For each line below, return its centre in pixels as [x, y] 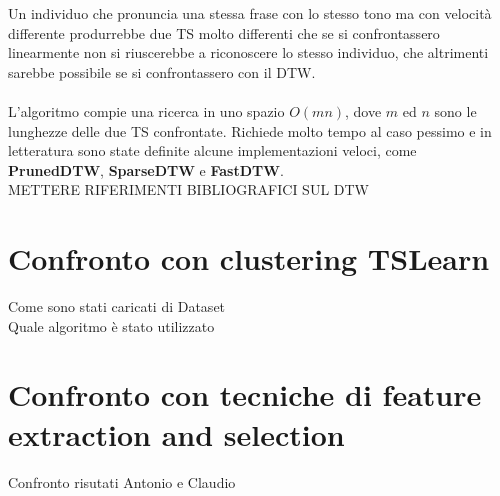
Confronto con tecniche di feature [245, 394]
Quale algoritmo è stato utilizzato [111, 325]
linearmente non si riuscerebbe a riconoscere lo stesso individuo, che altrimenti [248, 52]
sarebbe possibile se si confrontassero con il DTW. [162, 71]
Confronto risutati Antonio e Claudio [122, 481]
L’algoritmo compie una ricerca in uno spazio [146, 110]
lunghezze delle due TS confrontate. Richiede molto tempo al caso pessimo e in [250, 130]
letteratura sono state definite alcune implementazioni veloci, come [212, 150]
